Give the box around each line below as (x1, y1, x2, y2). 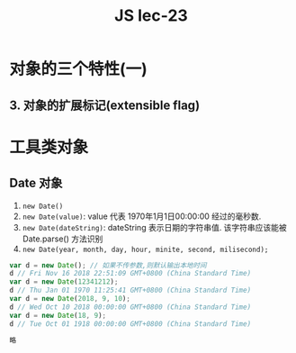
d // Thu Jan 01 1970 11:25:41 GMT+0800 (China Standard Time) (9, 285, 252, 295)
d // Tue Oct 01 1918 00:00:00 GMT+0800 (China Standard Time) (9, 319, 252, 329)
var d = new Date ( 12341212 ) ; (9, 277, 119, 286)
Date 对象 (9, 176, 63, 191)
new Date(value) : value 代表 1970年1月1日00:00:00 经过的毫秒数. (22, 211, 262, 222)
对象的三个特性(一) (9, 59, 148, 79)
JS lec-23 (113, 5, 189, 26)
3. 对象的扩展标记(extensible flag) (9, 97, 201, 113)
